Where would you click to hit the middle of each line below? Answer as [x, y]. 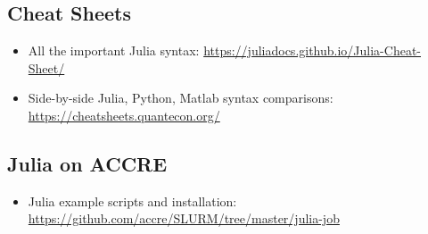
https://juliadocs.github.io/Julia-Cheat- [312, 50]
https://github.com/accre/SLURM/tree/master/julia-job [184, 218]
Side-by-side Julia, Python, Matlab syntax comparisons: [181, 98]
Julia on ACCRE [87, 163]
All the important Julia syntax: [114, 50]
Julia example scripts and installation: [132, 201]
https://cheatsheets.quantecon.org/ [124, 115]
